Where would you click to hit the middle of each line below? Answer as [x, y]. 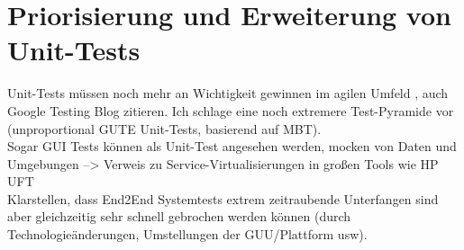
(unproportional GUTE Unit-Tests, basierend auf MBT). [164, 128]
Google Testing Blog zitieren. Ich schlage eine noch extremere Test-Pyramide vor [231, 110]
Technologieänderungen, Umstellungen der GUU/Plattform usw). [187, 234]
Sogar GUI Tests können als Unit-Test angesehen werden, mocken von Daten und [232, 146]
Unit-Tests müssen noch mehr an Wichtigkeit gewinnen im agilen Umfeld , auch [228, 93]
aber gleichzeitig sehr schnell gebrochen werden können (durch [179, 216]
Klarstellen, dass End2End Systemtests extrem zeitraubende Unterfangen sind [223, 198]
